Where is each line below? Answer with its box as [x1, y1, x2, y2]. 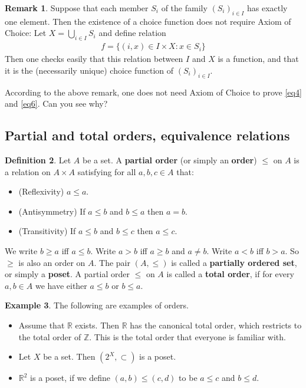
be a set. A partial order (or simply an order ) [83, 154, 257, 166]
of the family [161, 2, 208, 14]
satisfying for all [77, 165, 136, 177]
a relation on [5, 165, 51, 177]
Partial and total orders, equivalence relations [5, 126, 290, 144]
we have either [35, 279, 87, 291]
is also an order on [18, 256, 85, 268]
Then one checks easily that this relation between [5, 52, 183, 65]
